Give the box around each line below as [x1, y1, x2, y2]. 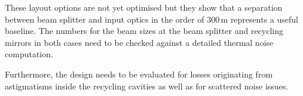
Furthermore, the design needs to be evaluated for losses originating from [5, 67, 273, 80]
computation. [5, 48, 53, 60]
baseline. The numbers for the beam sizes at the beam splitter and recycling [5, 24, 284, 37]
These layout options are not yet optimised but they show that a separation [5, 1, 283, 13]
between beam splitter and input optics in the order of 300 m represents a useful [5, 13, 298, 25]
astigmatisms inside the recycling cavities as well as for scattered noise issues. [5, 79, 289, 92]
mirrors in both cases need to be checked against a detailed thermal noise [5, 36, 274, 48]
